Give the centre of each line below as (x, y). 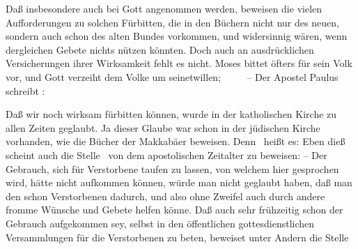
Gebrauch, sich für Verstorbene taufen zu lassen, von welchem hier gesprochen (172, 168)
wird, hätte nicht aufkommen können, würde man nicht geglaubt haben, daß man (179, 182)
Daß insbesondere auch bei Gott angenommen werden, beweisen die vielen (164, 8)
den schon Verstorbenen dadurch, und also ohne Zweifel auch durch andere (165, 196)
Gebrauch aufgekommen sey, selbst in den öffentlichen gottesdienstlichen (160, 223)
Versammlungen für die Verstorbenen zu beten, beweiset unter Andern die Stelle (177, 237)
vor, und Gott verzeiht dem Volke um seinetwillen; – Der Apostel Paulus (172, 76)
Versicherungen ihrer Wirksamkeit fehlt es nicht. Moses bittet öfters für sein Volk (179, 63)
